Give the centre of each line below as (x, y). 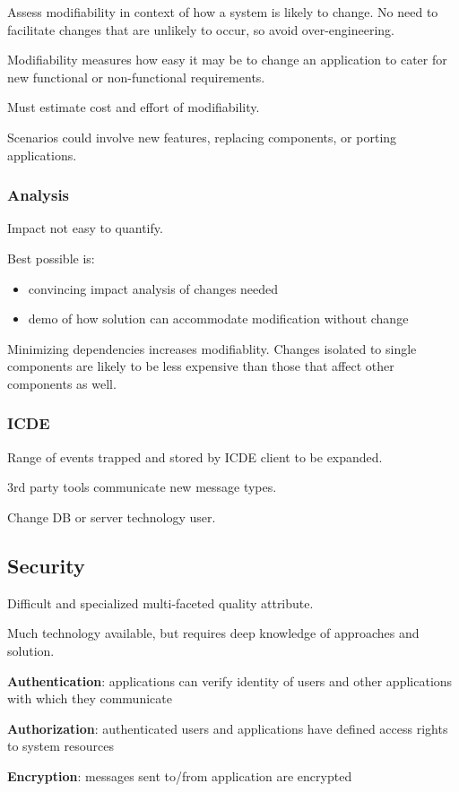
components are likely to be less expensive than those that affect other (201, 366)
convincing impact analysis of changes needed (153, 288)
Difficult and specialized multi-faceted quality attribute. (160, 603)
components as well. (62, 383)
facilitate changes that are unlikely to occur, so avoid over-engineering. (201, 29)
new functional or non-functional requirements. (136, 77)
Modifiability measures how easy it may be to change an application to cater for (227, 60)
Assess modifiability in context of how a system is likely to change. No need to (223, 12)
